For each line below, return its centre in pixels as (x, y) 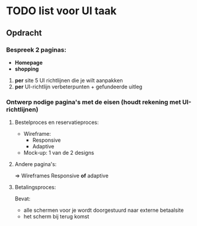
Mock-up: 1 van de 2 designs (59, 153)
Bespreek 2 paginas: (36, 50)
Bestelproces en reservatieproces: (56, 122)
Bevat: (22, 199)
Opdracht (24, 33)
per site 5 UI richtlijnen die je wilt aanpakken (69, 80)
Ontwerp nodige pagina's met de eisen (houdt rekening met (94, 102)
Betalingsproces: (35, 187)
